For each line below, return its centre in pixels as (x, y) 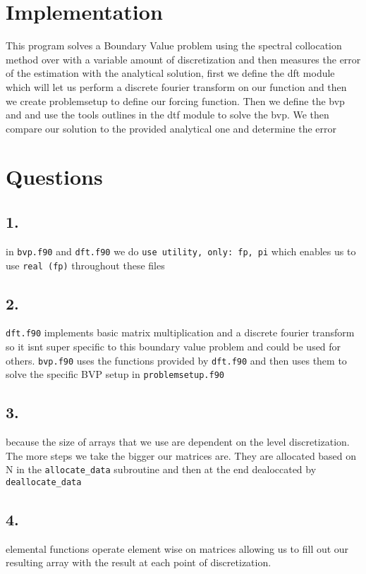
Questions (54, 177)
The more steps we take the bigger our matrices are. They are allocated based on (181, 455)
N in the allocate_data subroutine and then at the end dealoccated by (161, 469)
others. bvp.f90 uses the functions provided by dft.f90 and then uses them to (176, 360)
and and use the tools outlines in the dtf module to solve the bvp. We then (167, 115)
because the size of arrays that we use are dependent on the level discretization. (178, 442)
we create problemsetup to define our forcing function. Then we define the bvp (175, 100)
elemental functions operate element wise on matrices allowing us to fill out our (177, 548)
